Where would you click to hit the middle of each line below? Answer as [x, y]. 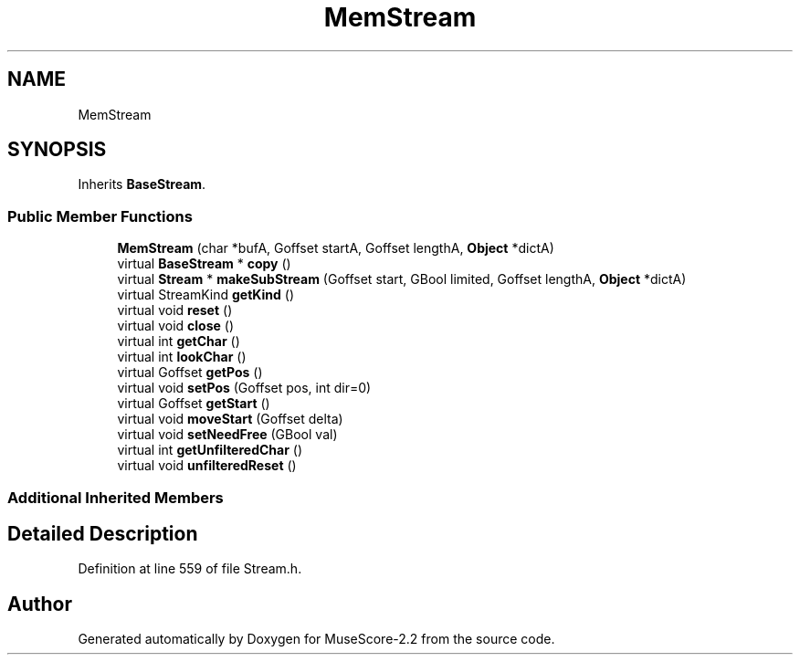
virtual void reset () [175, 310]
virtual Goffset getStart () [194, 404]
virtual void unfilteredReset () [207, 466]
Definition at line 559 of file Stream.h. [190, 569]
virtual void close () [176, 326]
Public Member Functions [100, 216]
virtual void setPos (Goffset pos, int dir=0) [244, 388]
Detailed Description [103, 533]
